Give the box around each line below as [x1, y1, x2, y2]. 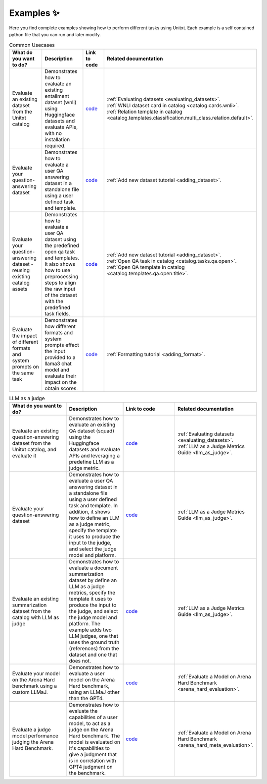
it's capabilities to [69, 745, 110, 752]
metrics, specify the [69, 589, 116, 596]
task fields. [44, 310, 70, 317]
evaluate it [12, 452, 37, 459]
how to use [44, 267, 71, 274]
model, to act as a [69, 720, 111, 727]
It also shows [44, 260, 76, 267]
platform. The [69, 620, 101, 627]
